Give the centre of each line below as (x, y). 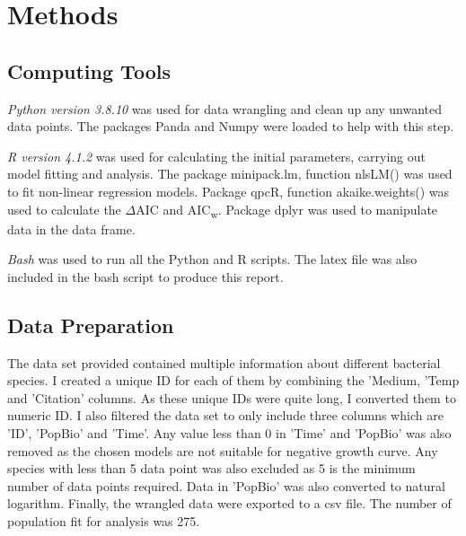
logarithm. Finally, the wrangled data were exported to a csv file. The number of (229, 503)
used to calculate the (64, 209)
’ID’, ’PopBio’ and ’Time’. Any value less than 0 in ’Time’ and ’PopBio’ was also (229, 433)
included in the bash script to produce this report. (145, 276)
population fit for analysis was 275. (104, 521)
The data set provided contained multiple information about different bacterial (224, 362)
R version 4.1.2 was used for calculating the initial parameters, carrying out (216, 156)
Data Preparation (91, 325)
